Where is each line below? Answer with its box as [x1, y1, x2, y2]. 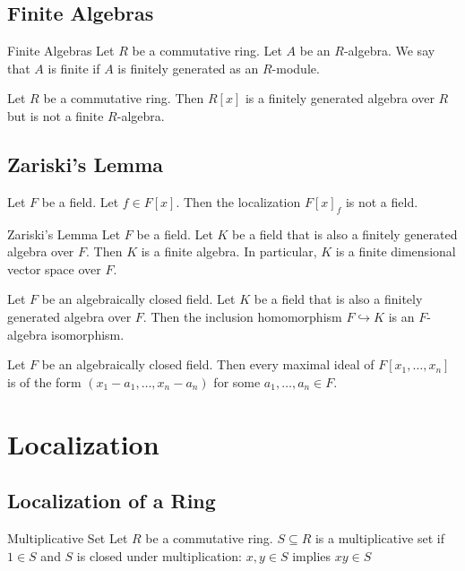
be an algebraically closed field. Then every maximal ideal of [41, 355, 375, 374]
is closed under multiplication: [76, 546, 243, 565]
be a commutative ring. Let [132, 41, 282, 60]
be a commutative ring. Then [43, 89, 204, 108]
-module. [271, 58, 320, 77]
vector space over [7, 259, 101, 278]
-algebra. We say [343, 41, 435, 60]
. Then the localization [176, 192, 301, 211]
